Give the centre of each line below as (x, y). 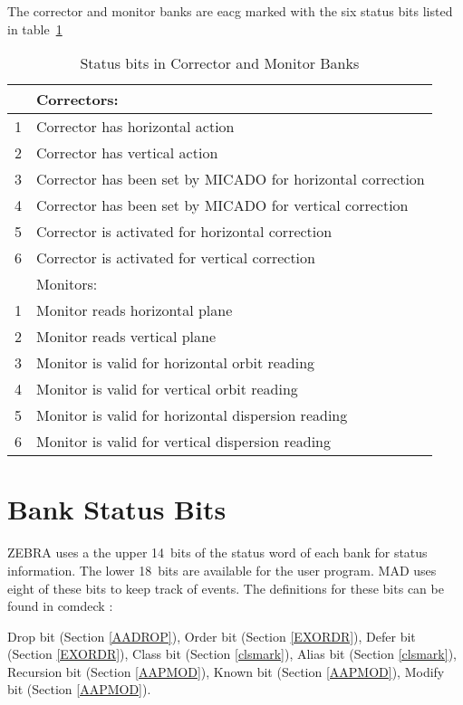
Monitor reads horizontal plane (135, 310)
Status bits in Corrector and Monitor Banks (220, 63)
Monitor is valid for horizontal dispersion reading (192, 415)
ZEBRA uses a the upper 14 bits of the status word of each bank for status (217, 553)
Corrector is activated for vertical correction (176, 258)
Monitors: (67, 284)
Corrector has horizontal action (135, 127)
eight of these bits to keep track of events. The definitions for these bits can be (226, 588)
